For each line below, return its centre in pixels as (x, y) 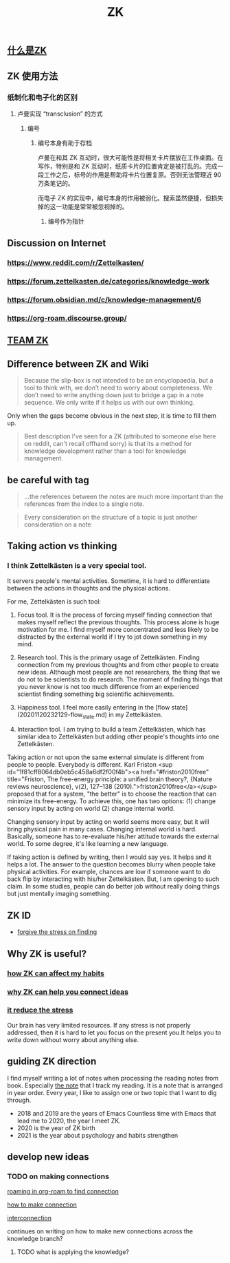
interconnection (30, 1218)
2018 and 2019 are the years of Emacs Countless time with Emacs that (116, 1113)
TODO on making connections (58, 1176)
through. (19, 1100)
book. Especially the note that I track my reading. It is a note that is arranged (115, 1085)
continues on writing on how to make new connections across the (100, 1231)
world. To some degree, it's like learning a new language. (88, 844)
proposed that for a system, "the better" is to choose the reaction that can (112, 794)
